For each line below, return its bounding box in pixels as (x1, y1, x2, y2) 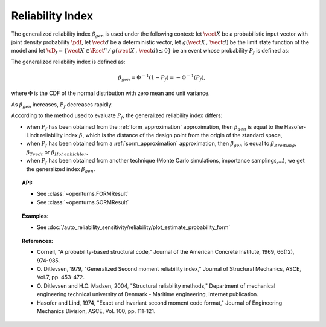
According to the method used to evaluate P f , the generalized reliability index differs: (11, 112, 223, 121)
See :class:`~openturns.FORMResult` (37, 190, 129, 198)
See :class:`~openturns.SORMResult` (37, 198, 129, 206)
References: (22, 237, 54, 244)
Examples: (22, 212, 49, 220)
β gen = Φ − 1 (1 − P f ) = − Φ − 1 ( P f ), (118, 73, 206, 82)
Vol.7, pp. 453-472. (37, 274, 85, 281)
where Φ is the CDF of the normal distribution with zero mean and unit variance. (11, 89, 211, 97)
